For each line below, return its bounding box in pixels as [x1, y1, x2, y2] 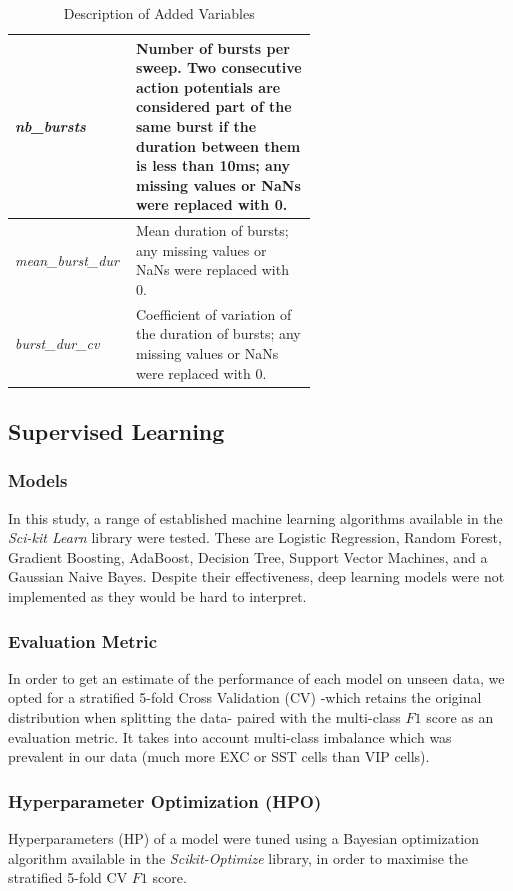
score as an [426, 707, 494, 728]
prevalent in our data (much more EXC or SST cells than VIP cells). [8, 746, 430, 767]
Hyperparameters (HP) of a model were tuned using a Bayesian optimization [8, 828, 479, 849]
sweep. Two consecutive [135, 57, 302, 78]
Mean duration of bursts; [135, 220, 289, 241]
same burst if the [135, 115, 257, 136]
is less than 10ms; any [135, 155, 290, 176]
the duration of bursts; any [135, 323, 301, 344]
